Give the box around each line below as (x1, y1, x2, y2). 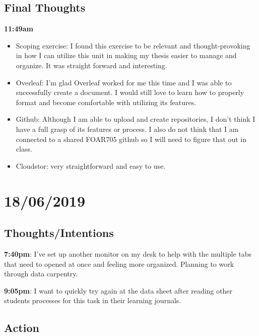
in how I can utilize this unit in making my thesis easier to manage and (16, 50, 237, 61)
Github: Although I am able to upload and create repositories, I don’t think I (16, 114, 255, 124)
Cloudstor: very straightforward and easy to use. (16, 160, 166, 171)
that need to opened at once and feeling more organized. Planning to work (4, 258, 234, 269)
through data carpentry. (4, 268, 78, 279)
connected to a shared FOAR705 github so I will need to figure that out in (16, 133, 246, 144)
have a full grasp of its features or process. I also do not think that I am (16, 123, 239, 134)
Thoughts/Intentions (4, 225, 114, 241)
